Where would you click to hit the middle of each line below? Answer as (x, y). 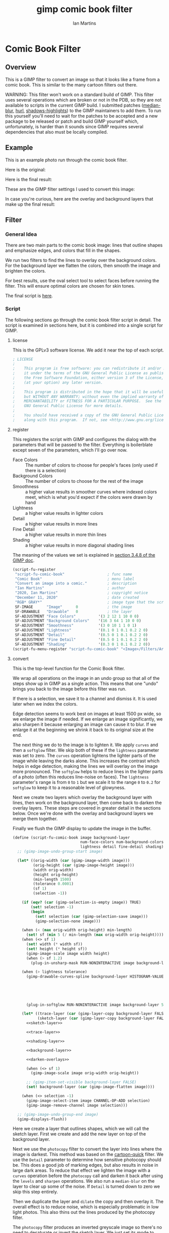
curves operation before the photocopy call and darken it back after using (88, 1176)
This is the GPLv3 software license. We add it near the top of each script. (88, 350)
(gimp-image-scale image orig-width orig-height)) (85, 1073)
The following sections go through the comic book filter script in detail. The (83, 320)
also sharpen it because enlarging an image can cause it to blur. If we (84, 724)
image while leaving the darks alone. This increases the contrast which (86, 761)
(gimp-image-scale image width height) (68, 953)
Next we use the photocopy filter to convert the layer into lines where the (87, 1149)
